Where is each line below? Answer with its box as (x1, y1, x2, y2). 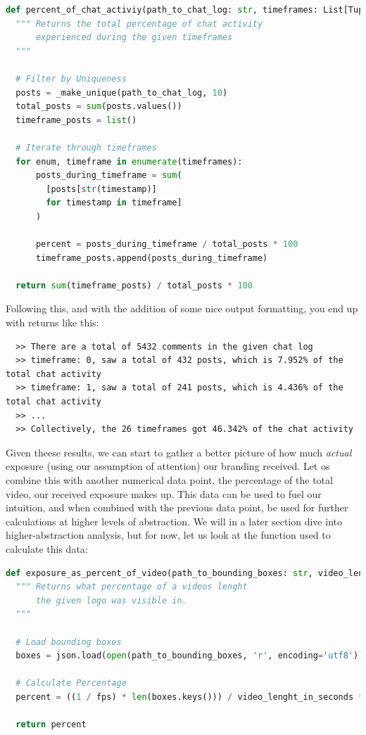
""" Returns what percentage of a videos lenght (15, 582, 248, 592)
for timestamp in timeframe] (46, 198, 182, 208)
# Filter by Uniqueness (15, 73, 127, 84)
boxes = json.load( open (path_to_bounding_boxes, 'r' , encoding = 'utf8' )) (15, 651, 364, 661)
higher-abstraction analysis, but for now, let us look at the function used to (6, 528, 331, 542)
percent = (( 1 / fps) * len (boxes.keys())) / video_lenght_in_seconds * (15, 691, 364, 702)
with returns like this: (6, 315, 99, 330)
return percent (15, 720, 87, 730)
